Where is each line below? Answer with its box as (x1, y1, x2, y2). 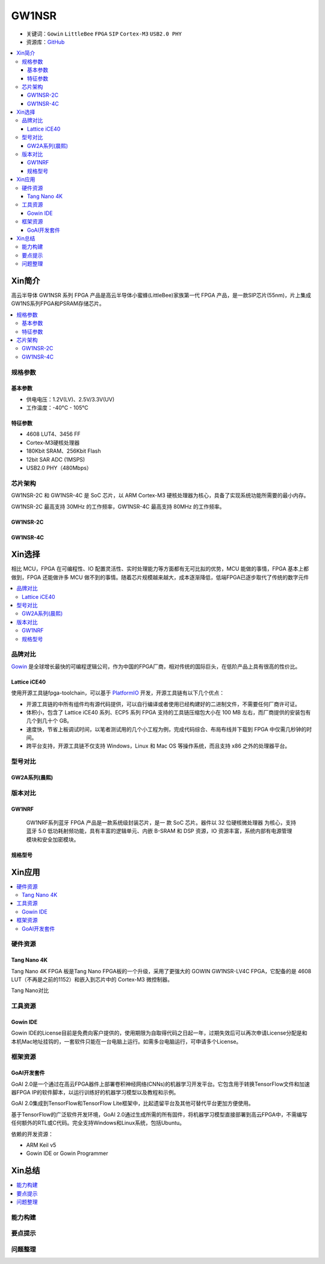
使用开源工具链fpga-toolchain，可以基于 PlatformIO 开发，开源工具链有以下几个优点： (11, 689, 225, 696)
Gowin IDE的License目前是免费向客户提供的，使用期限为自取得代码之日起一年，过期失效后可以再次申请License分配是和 (11, 1029, 308, 1036)
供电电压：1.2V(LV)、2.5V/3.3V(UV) (26, 395, 115, 403)
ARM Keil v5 (26, 1141, 57, 1148)
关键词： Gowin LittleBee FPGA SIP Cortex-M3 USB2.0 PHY (26, 30, 182, 37)
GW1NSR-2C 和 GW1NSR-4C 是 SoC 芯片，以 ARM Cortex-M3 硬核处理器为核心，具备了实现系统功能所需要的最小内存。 (11, 492, 309, 499)
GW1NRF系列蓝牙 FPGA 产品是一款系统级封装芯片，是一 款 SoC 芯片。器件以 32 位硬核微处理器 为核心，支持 (26, 819, 297, 826)
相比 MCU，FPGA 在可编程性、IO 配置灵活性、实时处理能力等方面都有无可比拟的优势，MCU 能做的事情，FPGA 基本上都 (11, 565, 309, 572)
